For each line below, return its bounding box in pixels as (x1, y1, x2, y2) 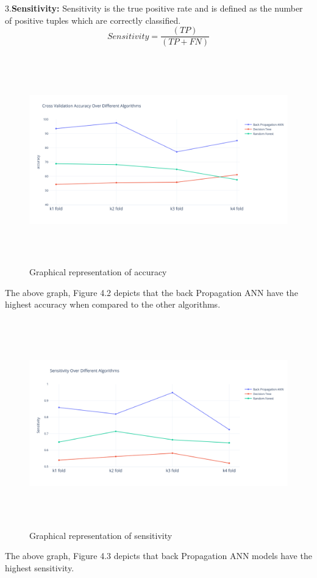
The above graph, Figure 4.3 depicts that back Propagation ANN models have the (5, 549, 312, 562)
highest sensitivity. (5, 561, 74, 574)
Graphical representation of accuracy (29, 266, 167, 278)
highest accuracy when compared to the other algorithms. (5, 298, 221, 311)
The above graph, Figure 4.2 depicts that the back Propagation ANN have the (5, 286, 298, 298)
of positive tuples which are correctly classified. (5, 13, 181, 26)
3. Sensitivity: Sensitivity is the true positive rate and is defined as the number (5, 2, 303, 14)
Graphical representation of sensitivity (29, 529, 173, 541)
